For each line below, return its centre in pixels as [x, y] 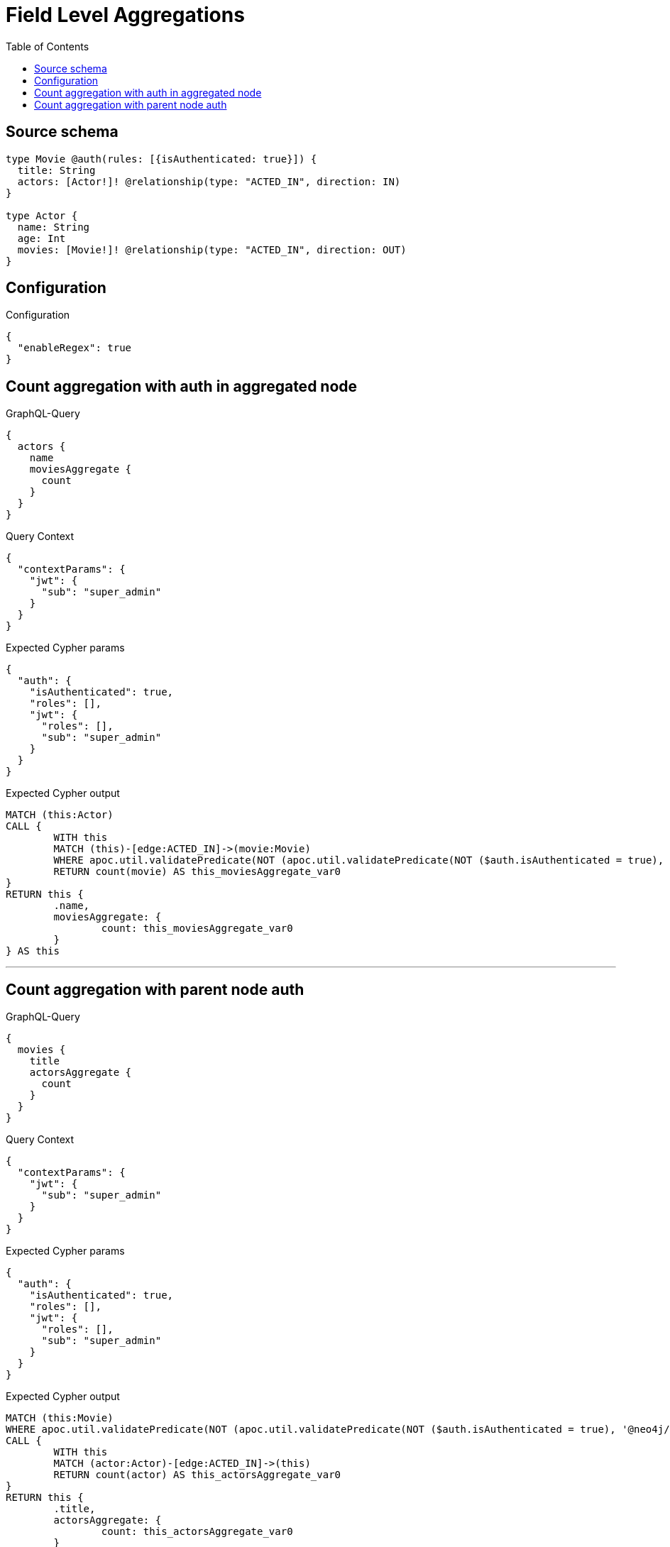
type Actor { [42, 215]
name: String [54, 227]
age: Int [42, 238]
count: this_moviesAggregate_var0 [197, 929]
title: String [56, 170]
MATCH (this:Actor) [60, 815]
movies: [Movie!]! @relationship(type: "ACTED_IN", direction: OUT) [212, 249]
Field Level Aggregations [125, 15]
